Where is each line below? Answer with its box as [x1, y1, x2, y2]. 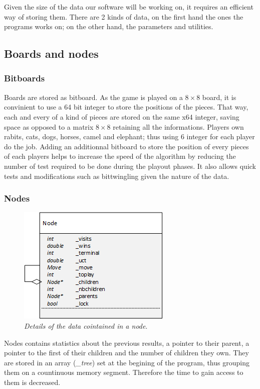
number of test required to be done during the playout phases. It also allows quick [4, 160, 256, 171]
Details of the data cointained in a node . [24, 320, 148, 331]
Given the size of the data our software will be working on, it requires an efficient [4, 2, 253, 12]
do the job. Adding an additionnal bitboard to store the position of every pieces [4, 141, 249, 151]
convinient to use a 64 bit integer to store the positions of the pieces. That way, [4, 102, 248, 112]
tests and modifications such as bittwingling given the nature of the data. [4, 170, 229, 181]
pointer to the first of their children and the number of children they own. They [4, 347, 249, 358]
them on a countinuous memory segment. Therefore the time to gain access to [4, 367, 243, 377]
